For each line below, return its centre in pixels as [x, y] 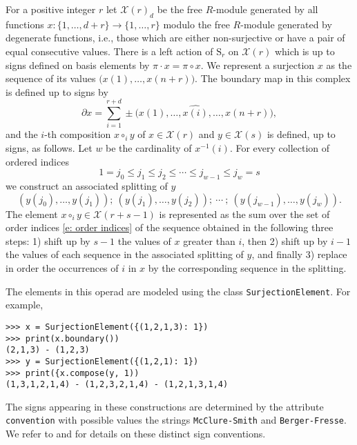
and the [22, 134]
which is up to [305, 51]
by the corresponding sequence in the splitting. [247, 268]
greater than [209, 240]
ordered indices [37, 161]
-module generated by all [266, 9]
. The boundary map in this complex [273, 78]
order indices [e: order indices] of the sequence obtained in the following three [170, 227]
